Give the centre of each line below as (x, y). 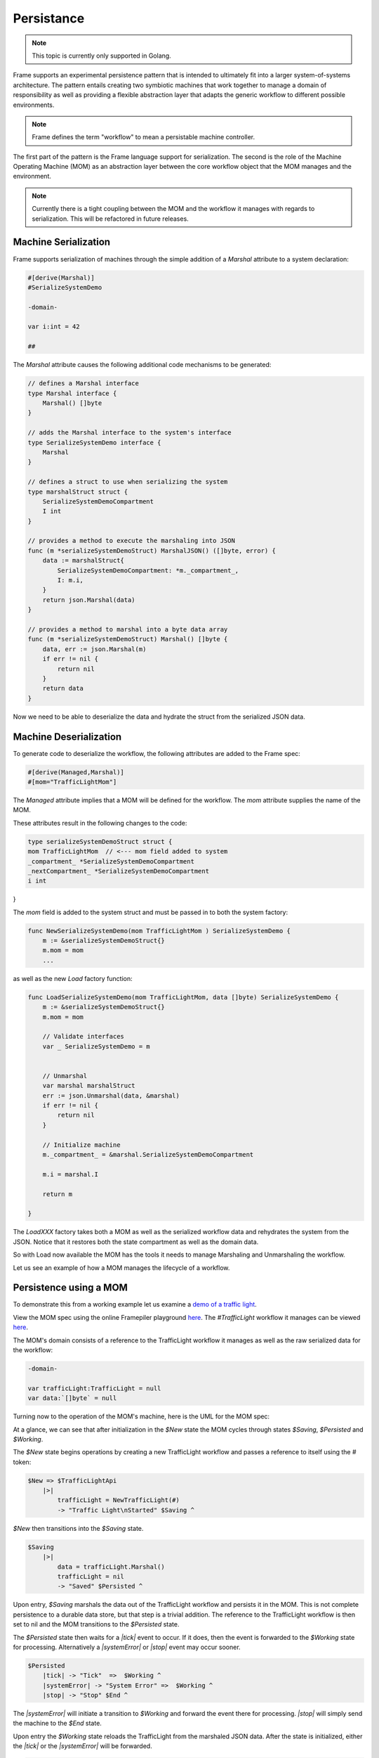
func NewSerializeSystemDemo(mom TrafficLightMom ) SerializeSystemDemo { (159, 931)
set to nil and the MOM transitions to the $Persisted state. (96, 1624)
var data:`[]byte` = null (72, 1398)
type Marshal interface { (72, 393)
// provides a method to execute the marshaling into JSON (131, 541)
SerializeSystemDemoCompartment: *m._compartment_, (148, 570)
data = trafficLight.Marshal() (111, 1567)
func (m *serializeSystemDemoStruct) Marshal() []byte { (128, 639)
